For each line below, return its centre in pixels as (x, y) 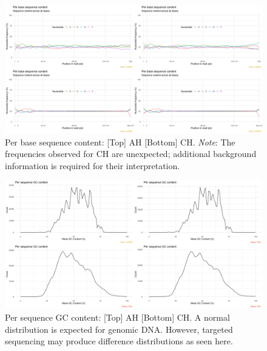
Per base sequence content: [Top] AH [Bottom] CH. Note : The (120, 142)
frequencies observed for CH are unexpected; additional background (131, 154)
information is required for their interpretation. (93, 165)
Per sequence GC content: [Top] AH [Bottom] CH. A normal (117, 317)
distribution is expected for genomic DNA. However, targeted (119, 329)
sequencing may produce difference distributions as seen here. (119, 341)
